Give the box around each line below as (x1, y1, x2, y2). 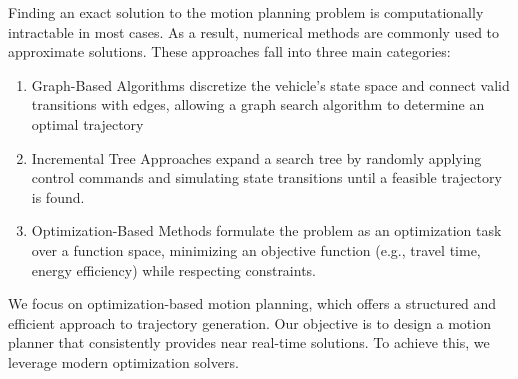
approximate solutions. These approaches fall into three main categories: (8, 41, 451, 62)
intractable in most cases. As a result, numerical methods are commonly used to (8, 21, 500, 42)
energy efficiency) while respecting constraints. (31, 259, 317, 280)
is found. (31, 186, 85, 207)
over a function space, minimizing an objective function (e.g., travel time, (31, 239, 481, 260)
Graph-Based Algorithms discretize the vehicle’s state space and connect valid (31, 74, 510, 95)
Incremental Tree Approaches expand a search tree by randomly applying (31, 147, 482, 168)
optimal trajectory (31, 113, 144, 134)
